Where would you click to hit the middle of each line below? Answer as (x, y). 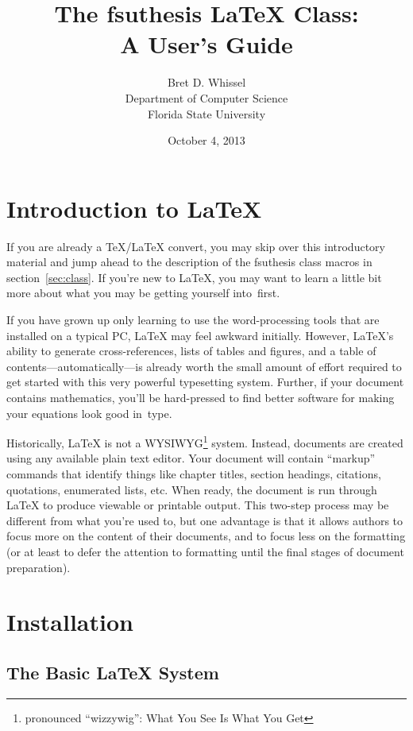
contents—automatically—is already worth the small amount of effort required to (204, 366)
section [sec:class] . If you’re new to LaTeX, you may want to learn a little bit (194, 277)
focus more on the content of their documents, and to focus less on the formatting (206, 536)
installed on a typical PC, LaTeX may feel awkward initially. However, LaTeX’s (200, 335)
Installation (70, 622)
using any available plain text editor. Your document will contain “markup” (191, 458)
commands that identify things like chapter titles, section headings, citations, (194, 474)
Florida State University (206, 113)
